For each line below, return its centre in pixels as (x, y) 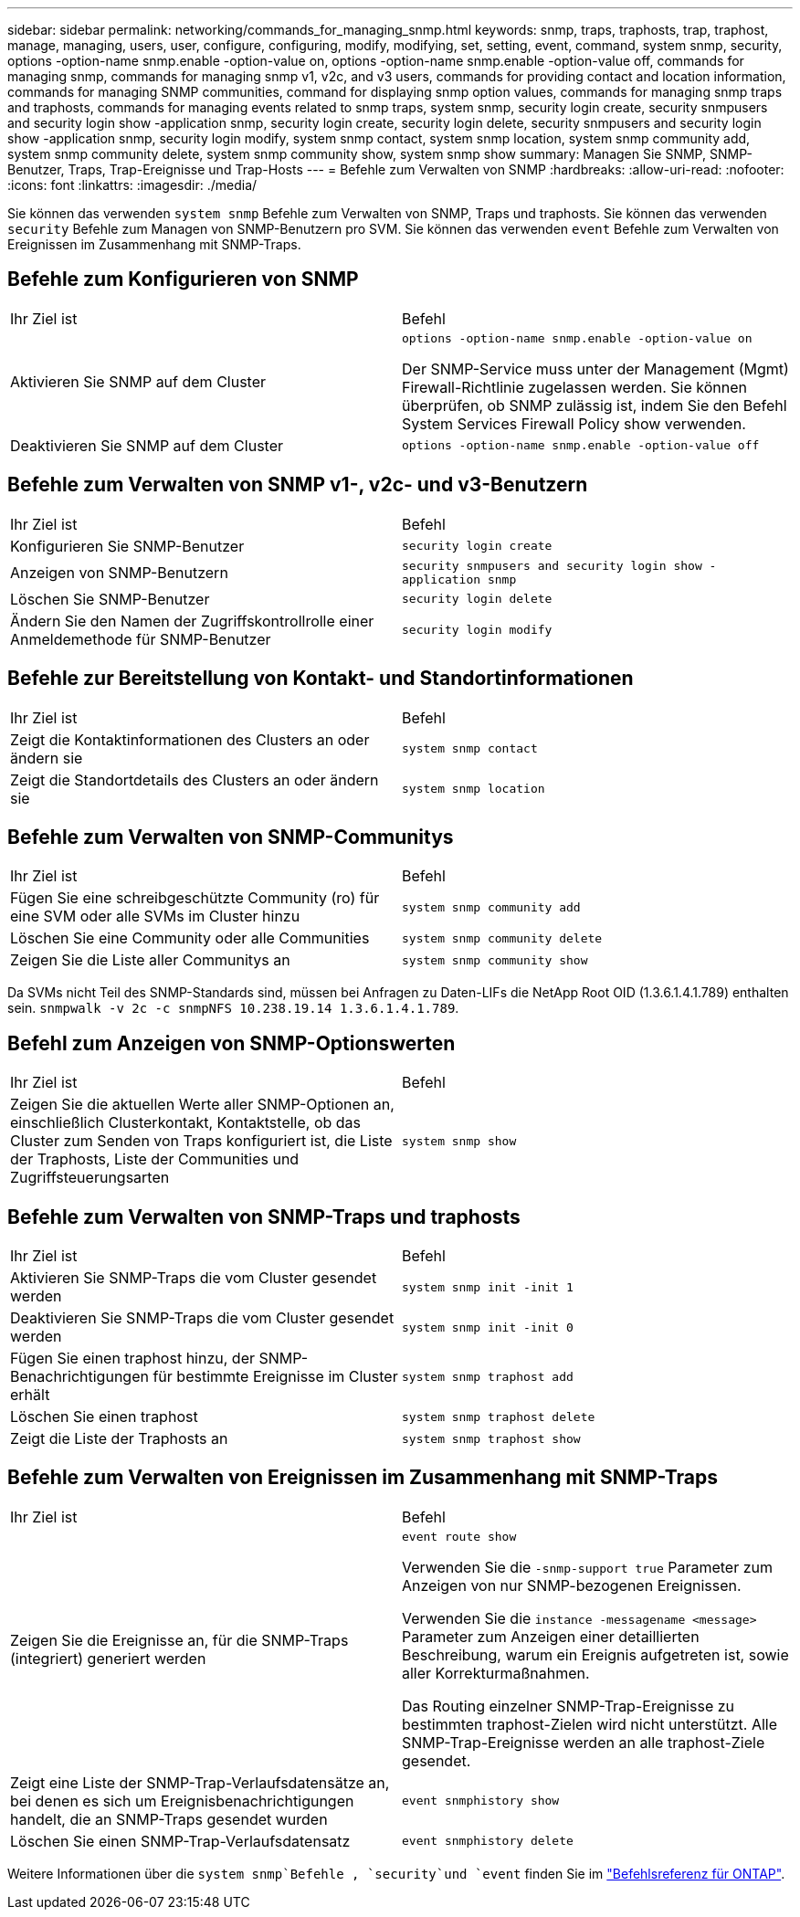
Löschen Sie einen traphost (104, 1417)
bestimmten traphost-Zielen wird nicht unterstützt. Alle (590, 1724)
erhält (30, 1395)
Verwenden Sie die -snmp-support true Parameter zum (588, 1567)
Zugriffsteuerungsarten (90, 1178)
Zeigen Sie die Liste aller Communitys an (150, 960)
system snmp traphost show (491, 1438)
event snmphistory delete (488, 1841)
